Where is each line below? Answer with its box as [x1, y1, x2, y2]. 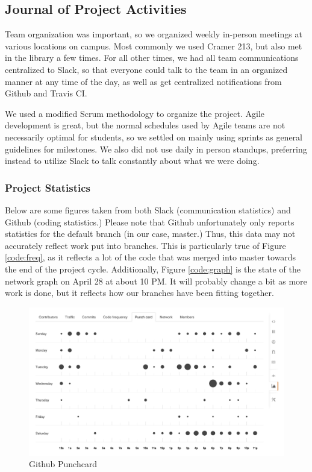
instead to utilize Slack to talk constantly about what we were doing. [5, 154, 260, 167]
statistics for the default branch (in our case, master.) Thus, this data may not [5, 227, 296, 240]
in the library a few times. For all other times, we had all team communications [5, 51, 299, 64]
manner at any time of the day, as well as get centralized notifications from [5, 75, 282, 87]
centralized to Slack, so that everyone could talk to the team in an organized [5, 63, 288, 75]
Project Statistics [5, 180, 91, 195]
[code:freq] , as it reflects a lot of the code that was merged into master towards [5, 251, 296, 263]
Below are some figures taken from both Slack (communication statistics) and [5, 203, 291, 216]
